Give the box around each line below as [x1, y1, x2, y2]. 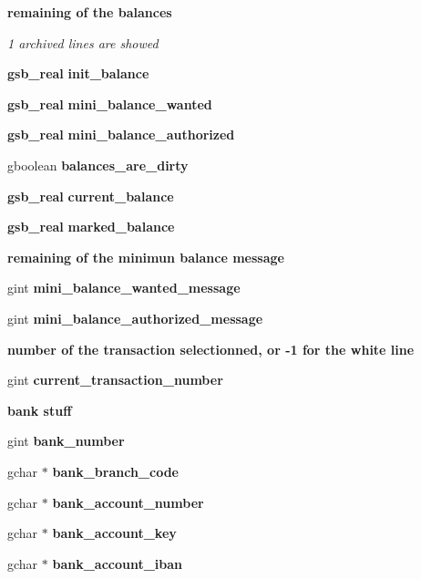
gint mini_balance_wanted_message [7, 278, 241, 297]
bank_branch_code [52, 461, 179, 481]
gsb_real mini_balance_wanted [7, 94, 212, 113]
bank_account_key [52, 523, 177, 543]
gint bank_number [7, 431, 125, 450]
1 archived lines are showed [7, 33, 159, 52]
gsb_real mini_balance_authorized [7, 125, 235, 144]
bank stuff [7, 400, 72, 419]
